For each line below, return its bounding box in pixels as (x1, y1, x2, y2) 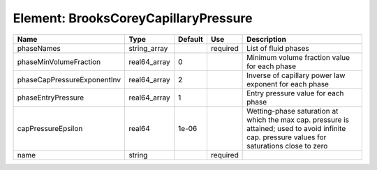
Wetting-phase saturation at (246, 106, 339, 116)
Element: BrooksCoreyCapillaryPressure (13, 10, 253, 26)
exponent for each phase (246, 79, 330, 88)
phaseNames (17, 43, 61, 53)
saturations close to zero (246, 141, 328, 150)
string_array (128, 43, 168, 53)
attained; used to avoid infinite (246, 123, 346, 133)
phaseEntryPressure (17, 93, 84, 102)
